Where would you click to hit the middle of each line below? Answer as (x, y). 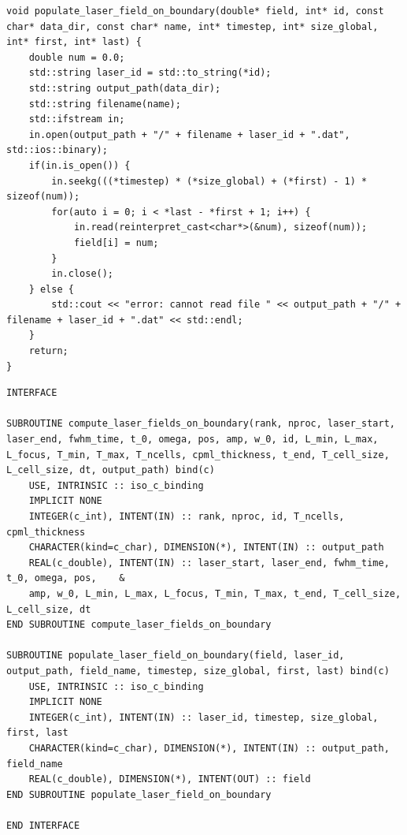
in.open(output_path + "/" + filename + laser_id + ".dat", (189, 134)
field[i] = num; (116, 242)
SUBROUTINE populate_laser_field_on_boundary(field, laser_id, (176, 656)
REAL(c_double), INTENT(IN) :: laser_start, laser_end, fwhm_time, (209, 563)
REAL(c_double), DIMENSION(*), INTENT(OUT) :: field (170, 779)
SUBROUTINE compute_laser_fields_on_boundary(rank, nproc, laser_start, (201, 424)
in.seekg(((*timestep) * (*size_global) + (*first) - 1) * (209, 181)
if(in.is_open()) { (80, 165)
